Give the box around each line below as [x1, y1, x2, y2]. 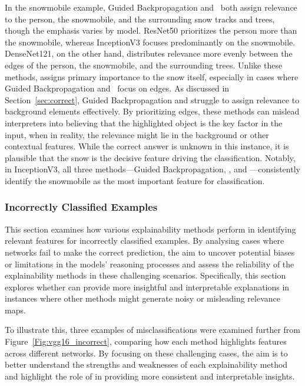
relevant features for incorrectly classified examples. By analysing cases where [5, 234, 284, 247]
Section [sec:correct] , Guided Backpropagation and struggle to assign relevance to [5, 93, 300, 106]
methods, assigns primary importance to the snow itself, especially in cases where [5, 70, 299, 83]
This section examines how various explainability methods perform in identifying [5, 223, 296, 235]
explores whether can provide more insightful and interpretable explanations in [5, 280, 290, 293]
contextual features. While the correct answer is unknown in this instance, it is [5, 140, 289, 152]
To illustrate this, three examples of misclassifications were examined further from [5, 323, 301, 336]
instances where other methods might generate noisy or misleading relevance [5, 292, 280, 305]
